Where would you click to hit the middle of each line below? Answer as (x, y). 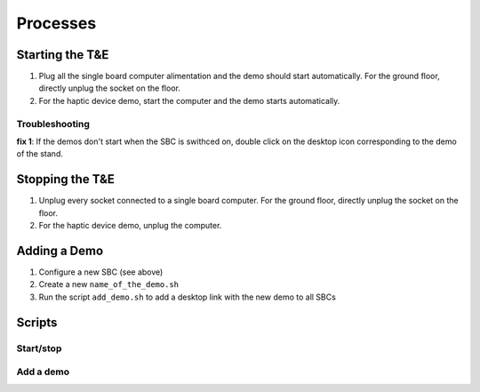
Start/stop (39, 348)
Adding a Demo (60, 250)
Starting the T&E (63, 55)
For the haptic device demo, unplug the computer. (130, 226)
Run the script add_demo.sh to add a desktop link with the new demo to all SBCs (188, 297)
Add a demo (43, 372)
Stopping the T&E (66, 179)
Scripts (37, 322)
